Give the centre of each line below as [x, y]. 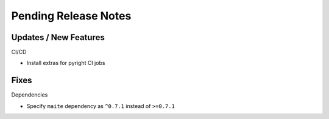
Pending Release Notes [71, 16]
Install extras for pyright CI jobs [66, 63]
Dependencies [30, 95]
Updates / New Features [58, 37]
